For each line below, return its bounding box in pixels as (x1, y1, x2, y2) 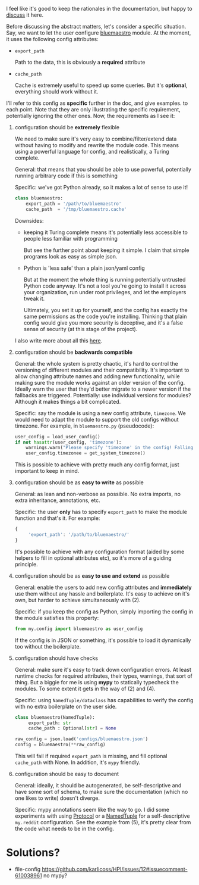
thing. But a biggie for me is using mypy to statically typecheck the (14, 678, 179, 685)
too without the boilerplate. (14, 643, 81, 650)
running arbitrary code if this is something (14, 172, 118, 179)
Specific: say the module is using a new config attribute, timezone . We (14, 409, 186, 416)
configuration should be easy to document (14, 771, 119, 777)
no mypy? (43, 872, 67, 879)
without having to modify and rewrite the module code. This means (14, 142, 179, 148)
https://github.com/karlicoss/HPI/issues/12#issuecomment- (42, 865, 188, 872)
